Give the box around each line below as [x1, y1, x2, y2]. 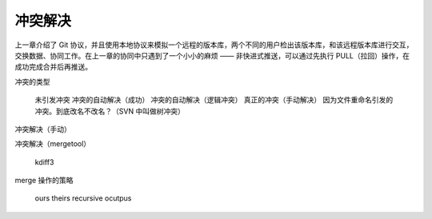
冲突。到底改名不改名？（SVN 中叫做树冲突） [34, 106, 186, 116]
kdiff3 [34, 157, 54, 167]
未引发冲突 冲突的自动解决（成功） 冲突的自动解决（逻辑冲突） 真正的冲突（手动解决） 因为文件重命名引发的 [34, 95, 394, 105]
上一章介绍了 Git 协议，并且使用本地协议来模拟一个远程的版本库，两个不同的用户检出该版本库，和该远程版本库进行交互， [14, 40, 414, 50]
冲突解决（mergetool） [14, 139, 91, 149]
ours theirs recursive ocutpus [34, 193, 132, 203]
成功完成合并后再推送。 [14, 62, 92, 72]
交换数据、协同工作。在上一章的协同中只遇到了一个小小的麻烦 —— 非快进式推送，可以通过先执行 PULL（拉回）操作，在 [14, 50, 410, 60]
